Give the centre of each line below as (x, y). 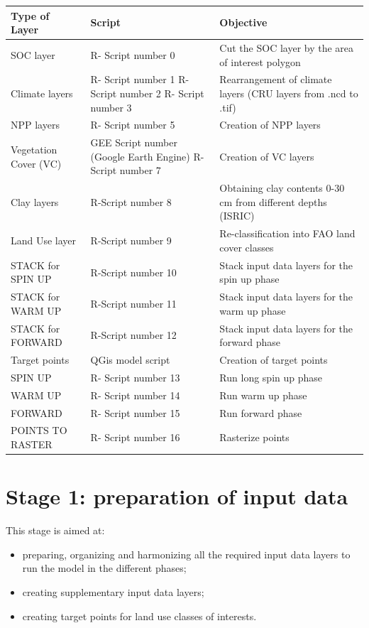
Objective (243, 22)
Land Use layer (44, 240)
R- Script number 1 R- (140, 79)
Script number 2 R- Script (147, 93)
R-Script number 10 (133, 272)
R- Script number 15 (135, 412)
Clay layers (35, 201)
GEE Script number (134, 142)
